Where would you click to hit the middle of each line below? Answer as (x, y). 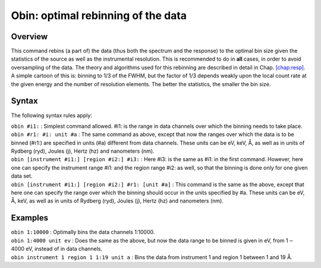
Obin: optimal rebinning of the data (99, 15)
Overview (29, 37)
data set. (22, 176)
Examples (30, 218)
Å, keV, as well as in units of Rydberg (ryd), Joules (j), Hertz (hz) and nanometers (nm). (117, 201)
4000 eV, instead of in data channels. (57, 249)
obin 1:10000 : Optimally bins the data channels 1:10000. (83, 232)
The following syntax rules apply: (51, 115)
